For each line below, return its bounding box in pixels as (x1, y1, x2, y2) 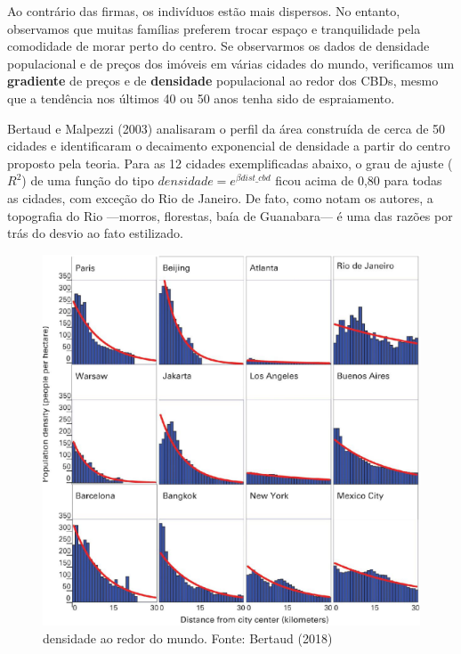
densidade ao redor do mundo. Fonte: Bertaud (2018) (43, 628, 333, 647)
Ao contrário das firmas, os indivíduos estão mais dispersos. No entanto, (7, 2, 400, 20)
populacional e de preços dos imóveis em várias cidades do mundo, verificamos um (7, 53, 455, 72)
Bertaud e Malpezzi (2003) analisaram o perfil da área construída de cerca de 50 (7, 119, 446, 137)
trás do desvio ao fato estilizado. (7, 224, 183, 242)
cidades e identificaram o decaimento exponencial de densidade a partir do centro (7, 136, 450, 155)
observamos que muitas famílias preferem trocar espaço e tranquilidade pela (7, 19, 421, 37)
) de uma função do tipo (21, 171, 154, 190)
